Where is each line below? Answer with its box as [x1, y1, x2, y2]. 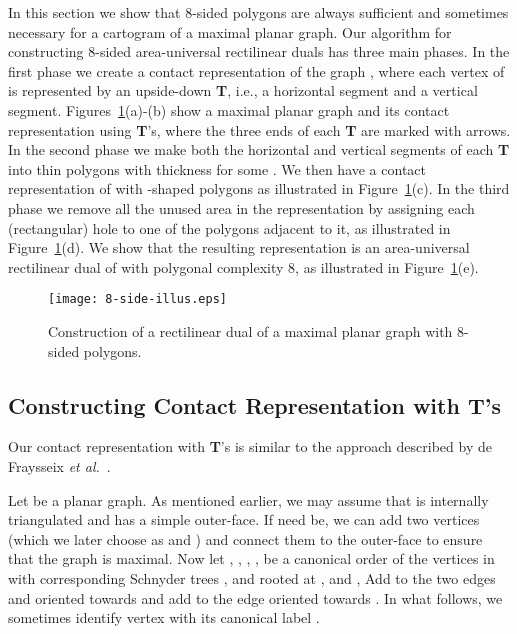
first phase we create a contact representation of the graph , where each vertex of [8, 60, 505, 81]
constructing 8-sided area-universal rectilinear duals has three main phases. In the [8, 41, 510, 62]
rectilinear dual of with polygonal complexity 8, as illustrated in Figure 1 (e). [8, 256, 479, 277]
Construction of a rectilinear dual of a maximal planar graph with [48, 320, 453, 341]
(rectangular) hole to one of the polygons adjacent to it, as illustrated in [8, 217, 451, 238]
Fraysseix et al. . [8, 455, 111, 476]
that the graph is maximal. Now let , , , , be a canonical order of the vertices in [8, 548, 495, 569]
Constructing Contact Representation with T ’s [8, 389, 501, 420]
